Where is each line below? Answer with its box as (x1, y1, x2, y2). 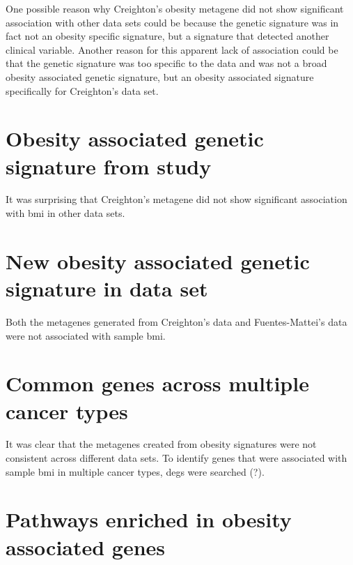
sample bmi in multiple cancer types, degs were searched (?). (6, 464, 265, 479)
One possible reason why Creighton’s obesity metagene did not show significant (6, 1, 344, 15)
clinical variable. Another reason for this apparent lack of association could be (6, 42, 338, 56)
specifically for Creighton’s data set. (6, 83, 159, 98)
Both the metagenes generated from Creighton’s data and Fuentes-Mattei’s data (6, 314, 347, 329)
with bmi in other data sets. (6, 206, 125, 220)
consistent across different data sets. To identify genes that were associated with (6, 451, 347, 465)
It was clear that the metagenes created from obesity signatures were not (6, 437, 317, 451)
